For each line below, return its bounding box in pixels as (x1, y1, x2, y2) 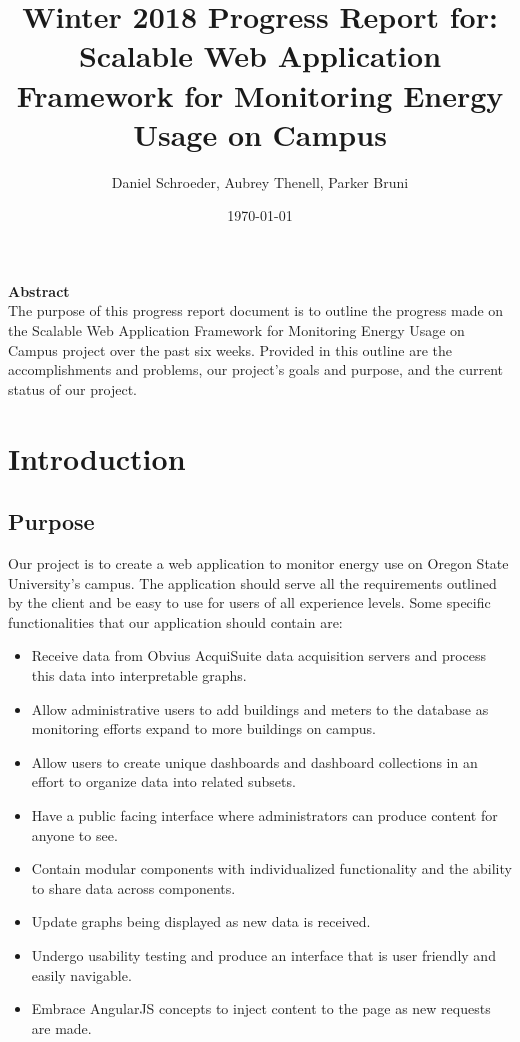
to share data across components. (31, 877, 236, 898)
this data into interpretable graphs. (31, 664, 247, 685)
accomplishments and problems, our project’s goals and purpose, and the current (8, 359, 503, 380)
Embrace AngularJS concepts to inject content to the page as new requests (31, 998, 491, 1019)
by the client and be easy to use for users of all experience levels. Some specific (8, 592, 491, 613)
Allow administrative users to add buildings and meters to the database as (31, 698, 489, 719)
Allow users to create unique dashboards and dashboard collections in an (31, 751, 478, 772)
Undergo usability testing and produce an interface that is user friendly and (31, 944, 496, 965)
